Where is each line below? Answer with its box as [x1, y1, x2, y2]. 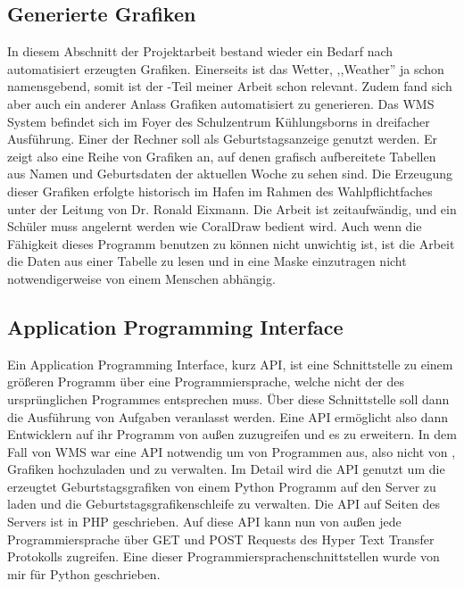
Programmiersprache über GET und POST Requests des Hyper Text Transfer [7, 529, 435, 548]
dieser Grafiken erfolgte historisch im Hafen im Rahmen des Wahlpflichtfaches [7, 181, 433, 200]
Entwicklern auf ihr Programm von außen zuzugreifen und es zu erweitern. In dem [7, 425, 457, 444]
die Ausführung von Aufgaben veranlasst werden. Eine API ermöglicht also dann [7, 407, 449, 426]
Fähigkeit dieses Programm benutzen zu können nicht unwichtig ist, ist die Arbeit [7, 234, 455, 253]
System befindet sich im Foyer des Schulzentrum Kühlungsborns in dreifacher [7, 112, 430, 130]
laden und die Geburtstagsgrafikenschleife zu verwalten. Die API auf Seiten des [7, 494, 441, 513]
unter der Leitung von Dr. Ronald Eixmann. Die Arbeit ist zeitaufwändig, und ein [7, 199, 457, 218]
